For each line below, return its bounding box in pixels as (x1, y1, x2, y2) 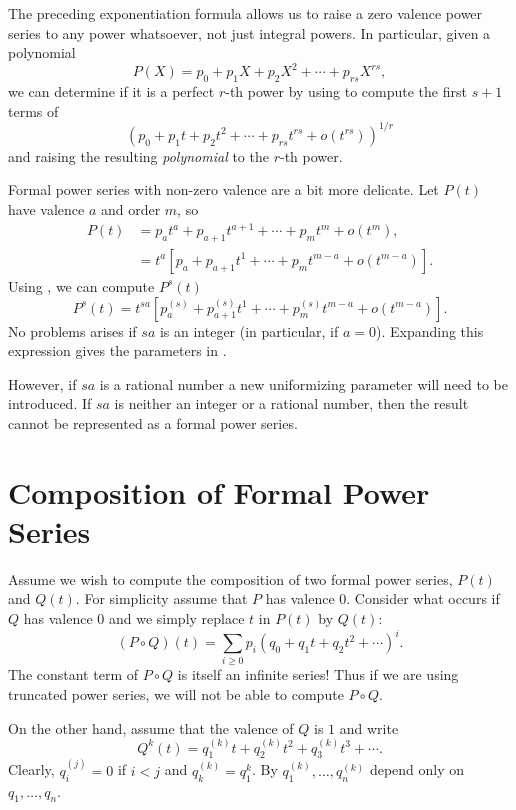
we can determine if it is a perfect (8, 81, 215, 102)
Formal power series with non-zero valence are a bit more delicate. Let (8, 179, 439, 200)
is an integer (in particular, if (159, 320, 339, 341)
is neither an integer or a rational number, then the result (114, 393, 469, 414)
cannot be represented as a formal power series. (8, 412, 298, 433)
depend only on (369, 759, 465, 780)
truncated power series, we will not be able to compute (8, 683, 344, 704)
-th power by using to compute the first (225, 81, 467, 102)
